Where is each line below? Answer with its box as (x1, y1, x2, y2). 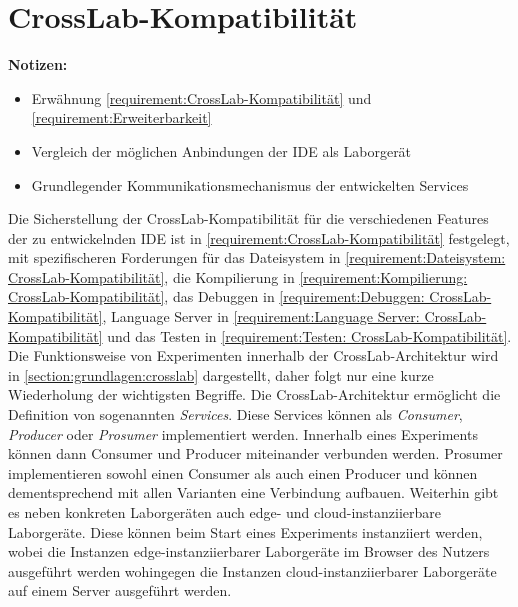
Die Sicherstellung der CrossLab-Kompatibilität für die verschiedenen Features (8, 208, 489, 229)
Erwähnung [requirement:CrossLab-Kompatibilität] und (31, 87, 372, 108)
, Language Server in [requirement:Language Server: (102, 306, 420, 327)
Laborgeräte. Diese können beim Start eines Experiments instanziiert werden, (8, 521, 483, 542)
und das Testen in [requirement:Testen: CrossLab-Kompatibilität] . (107, 325, 512, 346)
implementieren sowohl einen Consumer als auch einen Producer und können (8, 462, 478, 483)
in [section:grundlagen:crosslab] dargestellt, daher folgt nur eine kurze (8, 364, 434, 385)
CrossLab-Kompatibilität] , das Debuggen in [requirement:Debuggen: (8, 286, 425, 307)
